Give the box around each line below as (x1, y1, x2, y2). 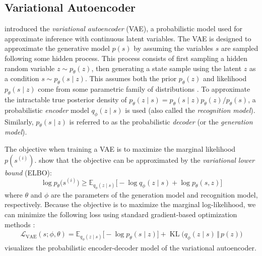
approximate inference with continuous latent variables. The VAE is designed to (5, 33, 251, 43)
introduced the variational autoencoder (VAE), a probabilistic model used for (5, 23, 242, 34)
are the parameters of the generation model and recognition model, (50, 189, 258, 200)
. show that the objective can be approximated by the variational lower (34, 154, 255, 165)
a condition (5, 73, 39, 84)
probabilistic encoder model (5, 104, 89, 115)
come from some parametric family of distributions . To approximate (38, 84, 250, 94)
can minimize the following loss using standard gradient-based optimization (5, 209, 237, 219)
